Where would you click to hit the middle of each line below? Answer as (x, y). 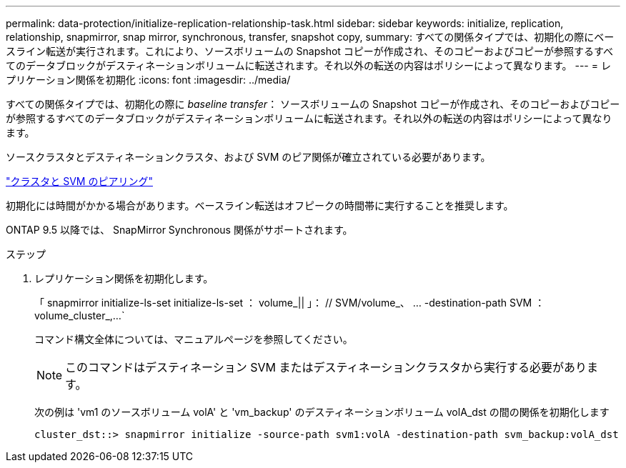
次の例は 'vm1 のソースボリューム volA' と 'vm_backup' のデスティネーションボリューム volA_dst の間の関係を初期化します (322, 412)
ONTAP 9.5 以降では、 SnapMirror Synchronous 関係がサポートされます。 (179, 230)
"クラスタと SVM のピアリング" (79, 181)
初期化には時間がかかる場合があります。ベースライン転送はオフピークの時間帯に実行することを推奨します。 (260, 205)
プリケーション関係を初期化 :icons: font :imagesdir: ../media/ (148, 80)
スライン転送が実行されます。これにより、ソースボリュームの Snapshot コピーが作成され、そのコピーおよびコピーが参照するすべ (310, 51)
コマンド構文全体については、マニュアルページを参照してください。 (194, 339)
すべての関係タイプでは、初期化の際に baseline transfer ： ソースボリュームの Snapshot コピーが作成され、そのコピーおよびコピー (313, 104)
